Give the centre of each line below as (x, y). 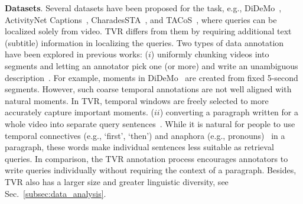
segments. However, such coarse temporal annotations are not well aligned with (148, 89)
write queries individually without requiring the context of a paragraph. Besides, (151, 170)
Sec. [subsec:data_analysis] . (56, 193)
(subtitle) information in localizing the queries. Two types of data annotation (144, 42)
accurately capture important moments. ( (79, 112)
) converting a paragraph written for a (229, 112)
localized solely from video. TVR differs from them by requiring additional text (148, 31)
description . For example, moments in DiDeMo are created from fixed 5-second (151, 77)
